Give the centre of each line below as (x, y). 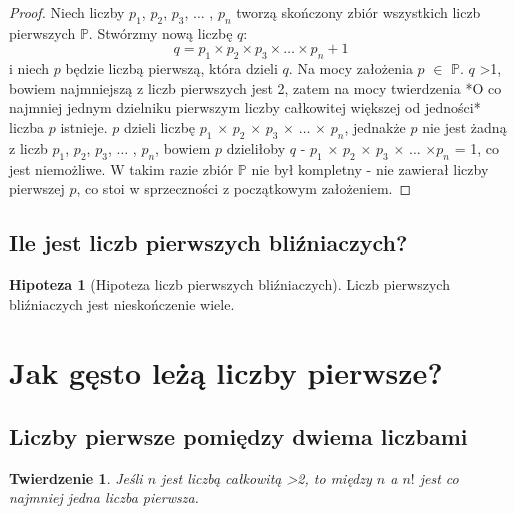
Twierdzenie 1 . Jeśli (76, 477)
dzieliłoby (256, 147)
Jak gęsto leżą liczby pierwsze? (226, 372)
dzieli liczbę (159, 126)
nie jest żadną (464, 126)
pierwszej (37, 188)
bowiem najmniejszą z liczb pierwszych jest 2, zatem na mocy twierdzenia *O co (255, 87)
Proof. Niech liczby (67, 12)
